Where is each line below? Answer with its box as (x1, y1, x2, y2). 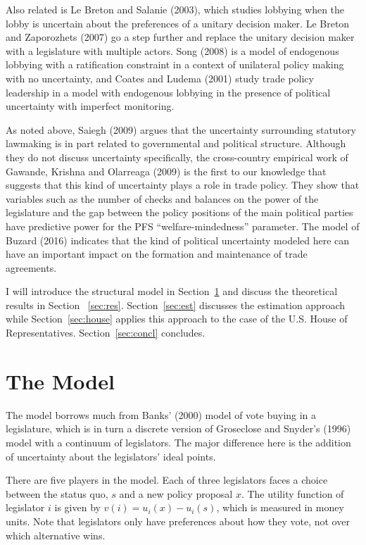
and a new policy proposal (119, 486, 233, 501)
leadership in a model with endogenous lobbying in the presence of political (6, 84, 331, 99)
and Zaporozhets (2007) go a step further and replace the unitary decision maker (6, 30, 355, 44)
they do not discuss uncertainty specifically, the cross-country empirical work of (6, 149, 348, 164)
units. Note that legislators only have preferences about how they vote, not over (6, 513, 350, 528)
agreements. (6, 260, 57, 275)
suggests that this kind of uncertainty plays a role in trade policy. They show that (6, 177, 360, 192)
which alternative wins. (6, 527, 106, 542)
